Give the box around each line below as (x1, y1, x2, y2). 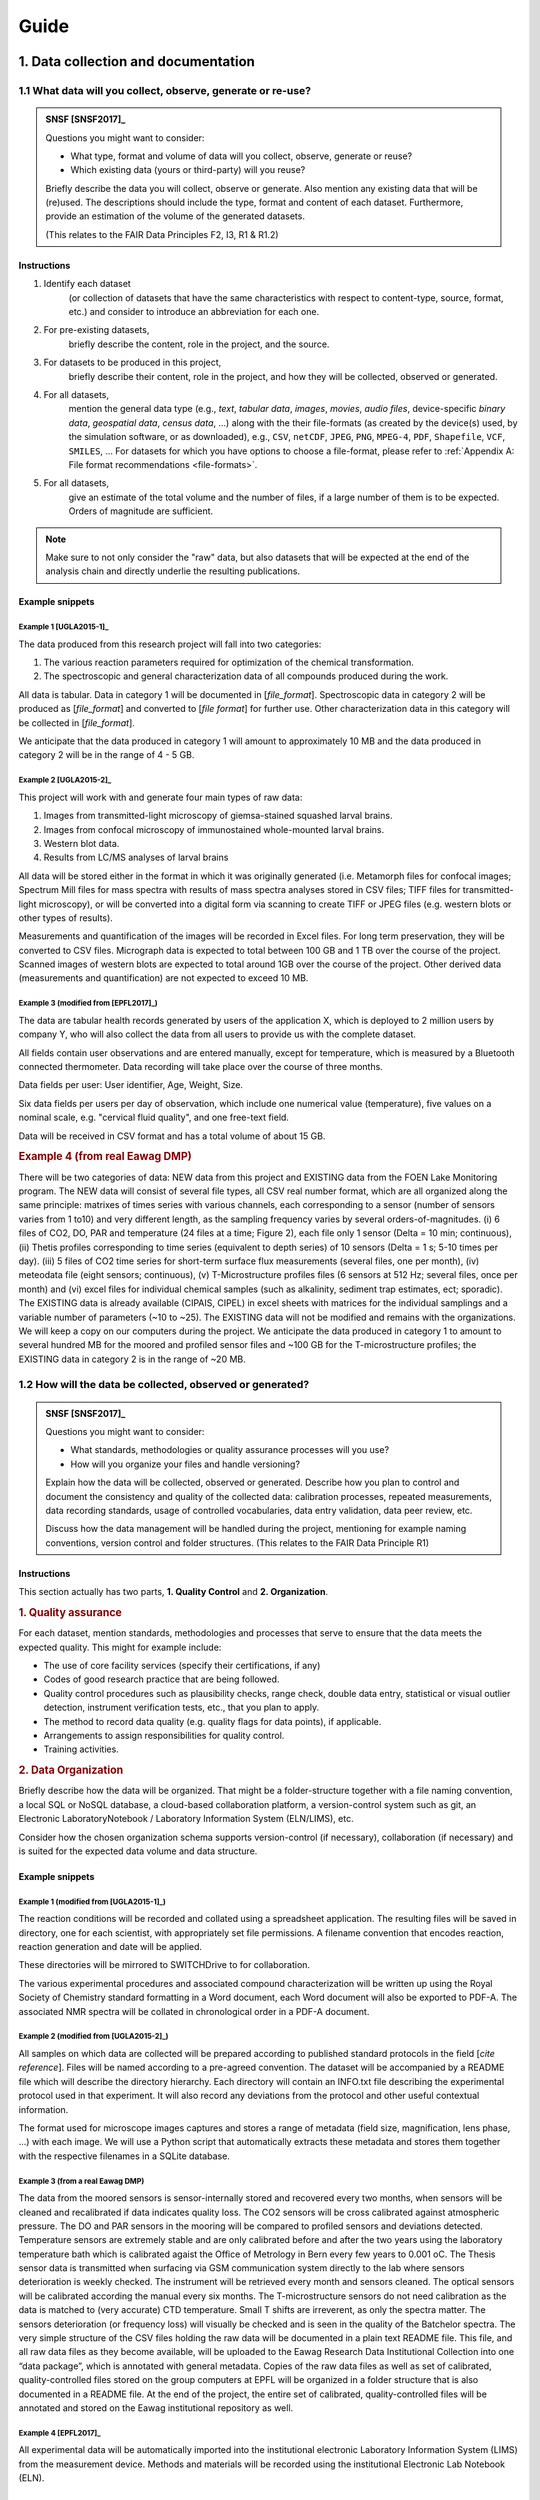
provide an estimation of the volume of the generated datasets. (45, 210, 305, 222)
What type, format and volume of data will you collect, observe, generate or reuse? (70, 150, 413, 162)
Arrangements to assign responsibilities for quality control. (43, 1729, 285, 1741)
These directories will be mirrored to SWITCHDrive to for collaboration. (18, 1959, 310, 1971)
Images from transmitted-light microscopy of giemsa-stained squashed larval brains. (43, 810, 393, 822)
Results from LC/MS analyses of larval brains (43, 851, 229, 864)
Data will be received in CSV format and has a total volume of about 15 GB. (18, 1130, 326, 1142)
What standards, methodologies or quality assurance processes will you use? (70, 1444, 390, 1456)
